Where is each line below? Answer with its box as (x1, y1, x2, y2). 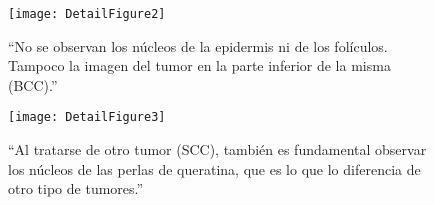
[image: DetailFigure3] (8, 110, 166, 125)
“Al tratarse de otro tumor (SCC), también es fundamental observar (8, 139, 427, 160)
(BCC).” (8, 74, 58, 95)
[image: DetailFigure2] (8, 7, 166, 21)
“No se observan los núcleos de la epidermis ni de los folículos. (8, 35, 388, 56)
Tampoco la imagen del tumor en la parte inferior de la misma (8, 55, 391, 76)
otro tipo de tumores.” (8, 178, 144, 199)
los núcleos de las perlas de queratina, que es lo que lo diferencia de (8, 158, 421, 179)
